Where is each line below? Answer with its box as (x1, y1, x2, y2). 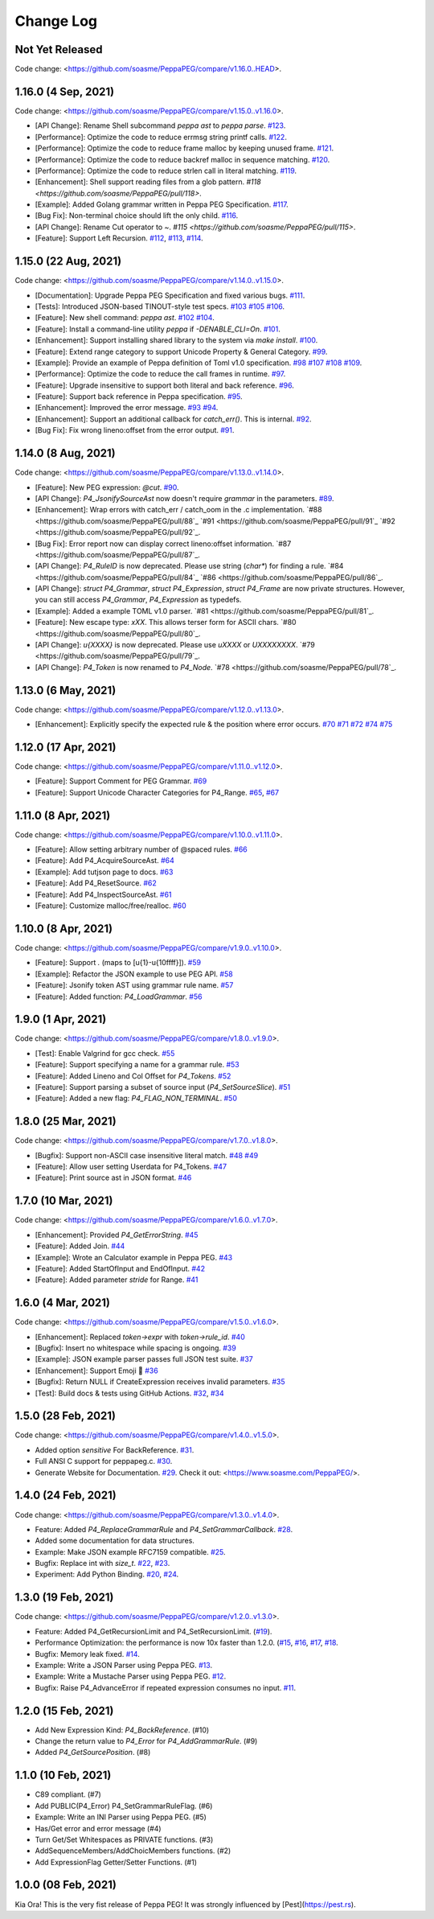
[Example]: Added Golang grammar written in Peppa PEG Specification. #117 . (35, 199, 289, 209)
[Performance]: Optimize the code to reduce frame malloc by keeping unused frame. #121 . (35, 143, 334, 153)
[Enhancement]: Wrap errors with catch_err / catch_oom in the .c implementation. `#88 (35, 505, 322, 515)
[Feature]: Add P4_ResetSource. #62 (35, 878, 157, 888)
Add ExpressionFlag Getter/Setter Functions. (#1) (35, 1857, 197, 1867)
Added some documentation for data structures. (35, 1536, 194, 1546)
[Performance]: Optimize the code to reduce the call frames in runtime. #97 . (35, 369, 286, 379)
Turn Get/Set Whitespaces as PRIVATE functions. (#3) (35, 1835, 214, 1844)
